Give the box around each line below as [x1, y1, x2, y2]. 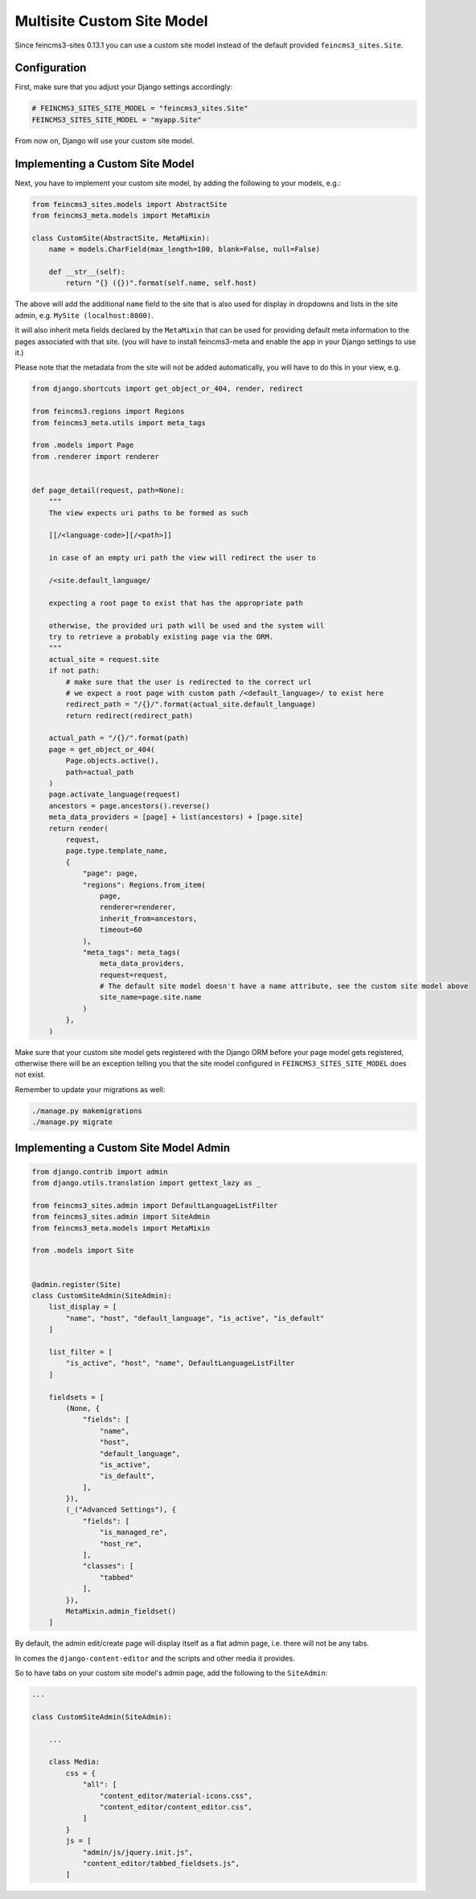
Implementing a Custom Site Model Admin [14, 1140, 231, 1155]
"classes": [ [82, 1562, 134, 1570]
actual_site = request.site [48, 655, 160, 664]
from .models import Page [31, 441, 134, 450]
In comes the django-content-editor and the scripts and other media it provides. [14, 1653, 295, 1663]
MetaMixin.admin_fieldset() [65, 1607, 177, 1616]
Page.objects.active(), [65, 756, 160, 765]
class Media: [48, 1757, 101, 1767]
